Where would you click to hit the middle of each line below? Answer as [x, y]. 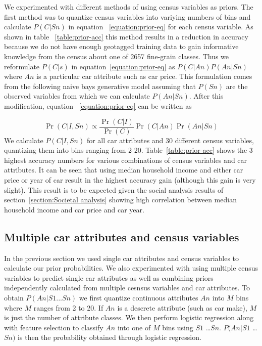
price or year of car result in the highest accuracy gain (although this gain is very [130, 179]
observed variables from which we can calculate [77, 96]
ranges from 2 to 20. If [68, 307]
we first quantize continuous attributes [139, 297]
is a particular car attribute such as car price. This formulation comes [144, 76]
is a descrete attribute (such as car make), [182, 307]
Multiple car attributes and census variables [122, 236]
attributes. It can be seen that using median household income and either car [124, 170]
